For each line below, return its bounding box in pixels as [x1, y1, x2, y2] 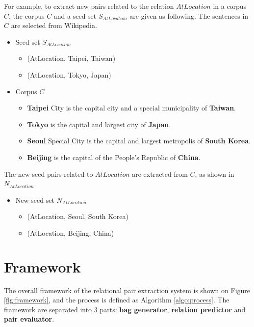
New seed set [15, 194, 54, 205]
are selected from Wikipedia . [11, 20, 97, 30]
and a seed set [53, 10, 97, 21]
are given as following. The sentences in [129, 10, 249, 21]
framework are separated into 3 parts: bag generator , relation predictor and [4, 304, 246, 314]
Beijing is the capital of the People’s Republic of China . [27, 152, 201, 162]
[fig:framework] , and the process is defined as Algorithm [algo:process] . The [4, 295, 229, 305]
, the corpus [9, 10, 45, 21]
